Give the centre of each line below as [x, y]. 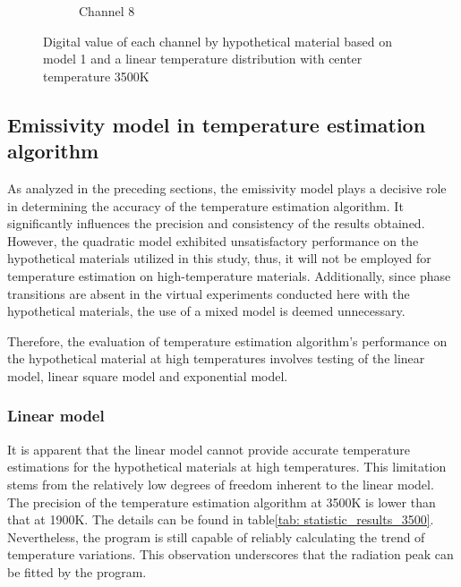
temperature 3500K [96, 76]
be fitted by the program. [77, 571]
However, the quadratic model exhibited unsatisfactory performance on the [213, 240]
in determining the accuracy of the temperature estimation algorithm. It [205, 205]
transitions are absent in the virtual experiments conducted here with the [209, 293]
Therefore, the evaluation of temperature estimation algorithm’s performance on [227, 340]
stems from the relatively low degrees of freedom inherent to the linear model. [221, 484]
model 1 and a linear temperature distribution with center [203, 59]
